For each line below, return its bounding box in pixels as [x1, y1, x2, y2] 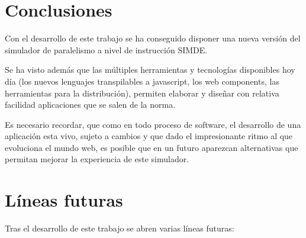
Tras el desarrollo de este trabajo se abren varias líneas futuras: [5, 222, 234, 234]
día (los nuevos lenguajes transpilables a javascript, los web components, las [5, 75, 279, 87]
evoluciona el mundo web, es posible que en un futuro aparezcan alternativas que [5, 141, 298, 153]
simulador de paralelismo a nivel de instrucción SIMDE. [5, 43, 208, 56]
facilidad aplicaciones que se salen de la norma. [5, 98, 176, 111]
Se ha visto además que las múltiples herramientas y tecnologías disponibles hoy [5, 63, 295, 76]
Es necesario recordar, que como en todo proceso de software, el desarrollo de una [5, 118, 301, 130]
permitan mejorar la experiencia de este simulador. [5, 153, 189, 165]
